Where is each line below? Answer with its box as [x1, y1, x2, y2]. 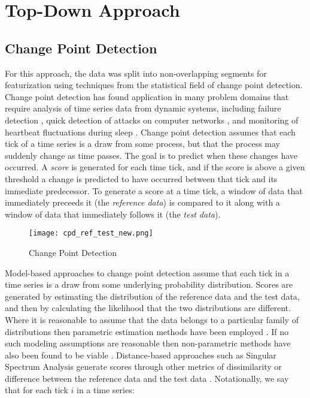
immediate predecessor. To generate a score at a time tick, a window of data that [5, 184, 303, 197]
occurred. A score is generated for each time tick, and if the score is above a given [5, 161, 305, 173]
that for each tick [5, 384, 68, 396]
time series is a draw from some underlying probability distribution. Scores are [5, 278, 293, 291]
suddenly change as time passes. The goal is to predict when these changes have [5, 149, 298, 161]
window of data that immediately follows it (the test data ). [5, 207, 221, 220]
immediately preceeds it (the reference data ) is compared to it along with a [5, 196, 280, 209]
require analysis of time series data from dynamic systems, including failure [5, 102, 281, 114]
